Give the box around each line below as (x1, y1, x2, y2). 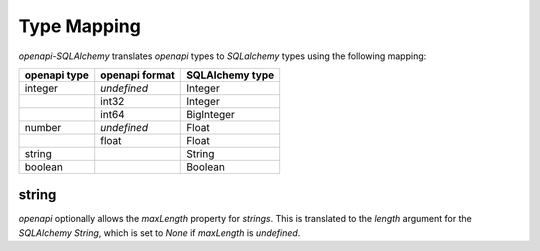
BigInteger (186, 107, 235, 121)
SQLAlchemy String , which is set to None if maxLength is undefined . (18, 226, 301, 239)
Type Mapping (18, 15, 142, 37)
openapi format (100, 68, 175, 82)
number (24, 120, 62, 134)
